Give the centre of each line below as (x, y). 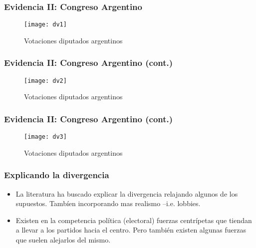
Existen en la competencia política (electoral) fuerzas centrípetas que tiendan (134, 220)
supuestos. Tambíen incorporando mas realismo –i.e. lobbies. (108, 203)
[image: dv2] (45, 81)
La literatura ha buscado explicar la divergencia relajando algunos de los (127, 193)
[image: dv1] (45, 25)
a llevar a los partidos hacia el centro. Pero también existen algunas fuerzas (131, 230)
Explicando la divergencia (57, 175)
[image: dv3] (45, 137)
